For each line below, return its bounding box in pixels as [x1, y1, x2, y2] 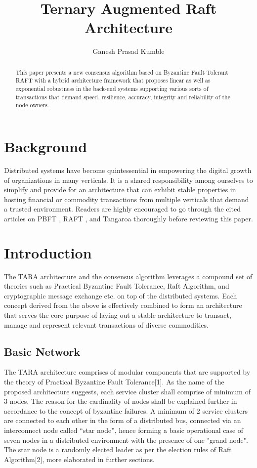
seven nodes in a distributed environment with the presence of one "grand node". [4, 434, 248, 445]
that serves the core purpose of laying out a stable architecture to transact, [4, 309, 231, 320]
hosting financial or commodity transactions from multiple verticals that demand [4, 194, 249, 204]
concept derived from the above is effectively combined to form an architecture [4, 300, 242, 310]
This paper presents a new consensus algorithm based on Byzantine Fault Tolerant [15, 68, 228, 76]
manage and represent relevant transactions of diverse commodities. [4, 319, 209, 330]
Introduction [4, 242, 92, 262]
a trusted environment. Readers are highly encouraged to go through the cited [4, 204, 241, 214]
